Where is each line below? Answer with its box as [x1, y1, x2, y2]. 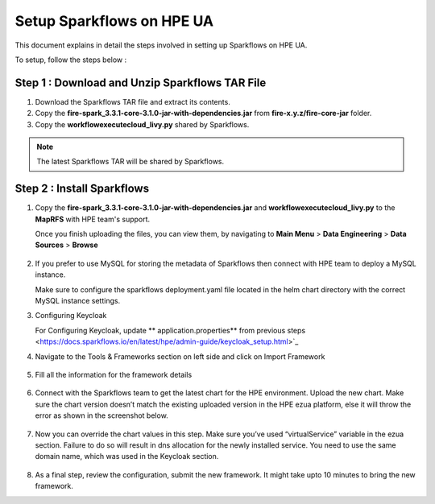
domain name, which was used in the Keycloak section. [35, 452, 219, 461]
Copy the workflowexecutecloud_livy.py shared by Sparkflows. [35, 119, 250, 129]
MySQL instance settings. [35, 296, 121, 306]
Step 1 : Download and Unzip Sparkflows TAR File [14, 76, 267, 89]
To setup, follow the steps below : [14, 55, 127, 64]
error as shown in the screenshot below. [35, 411, 168, 420]
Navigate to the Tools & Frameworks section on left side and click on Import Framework [35, 351, 325, 361]
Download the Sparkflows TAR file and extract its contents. [35, 97, 231, 106]
